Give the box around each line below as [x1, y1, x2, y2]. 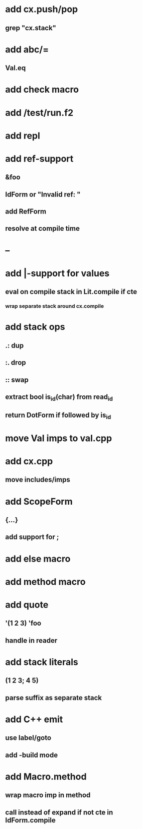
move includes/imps [5, 475, 70, 484]
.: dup [5, 341, 24, 350]
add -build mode [5, 750, 58, 759]
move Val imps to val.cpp [5, 432, 112, 444]
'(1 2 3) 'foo [5, 619, 42, 628]
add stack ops [5, 321, 65, 333]
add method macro [5, 576, 86, 587]
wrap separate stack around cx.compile [5, 303, 104, 310]
